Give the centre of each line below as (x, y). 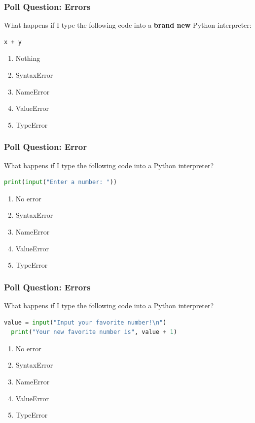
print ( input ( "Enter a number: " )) (61, 182)
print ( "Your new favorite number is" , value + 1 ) (94, 332)
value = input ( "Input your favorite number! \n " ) (85, 322)
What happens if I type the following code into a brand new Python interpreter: (128, 25)
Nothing (28, 58)
